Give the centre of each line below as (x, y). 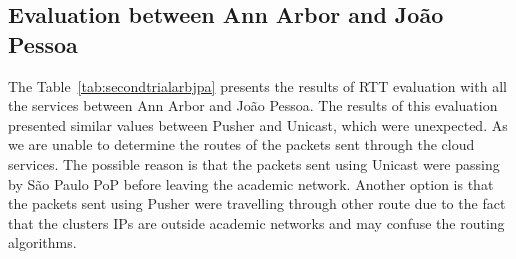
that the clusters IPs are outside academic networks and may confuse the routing (256, 222)
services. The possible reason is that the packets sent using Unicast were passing (254, 163)
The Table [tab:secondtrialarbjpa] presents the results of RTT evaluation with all (257, 85)
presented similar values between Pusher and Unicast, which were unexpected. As (258, 124)
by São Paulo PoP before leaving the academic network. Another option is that (251, 183)
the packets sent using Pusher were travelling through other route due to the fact (257, 203)
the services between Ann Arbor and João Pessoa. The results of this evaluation (253, 105)
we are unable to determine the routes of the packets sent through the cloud (241, 144)
